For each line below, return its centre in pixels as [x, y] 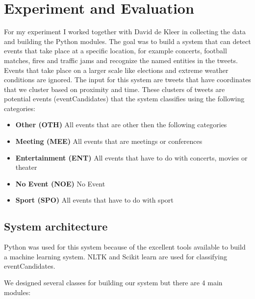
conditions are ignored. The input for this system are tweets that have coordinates [127, 80]
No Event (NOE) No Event [60, 183]
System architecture [56, 226]
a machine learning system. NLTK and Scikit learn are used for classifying [115, 256]
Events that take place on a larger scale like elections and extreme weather [116, 70]
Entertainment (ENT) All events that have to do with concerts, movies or [131, 157]
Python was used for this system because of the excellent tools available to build [125, 247]
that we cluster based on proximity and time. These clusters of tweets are [115, 89]
